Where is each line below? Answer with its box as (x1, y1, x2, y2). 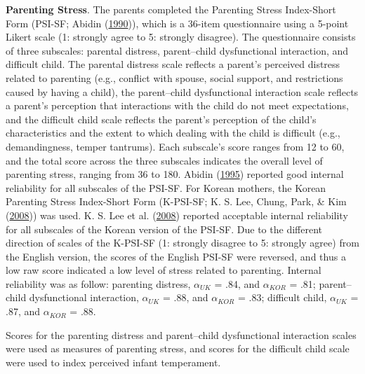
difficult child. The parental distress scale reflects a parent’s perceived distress (6, 57, 340, 71)
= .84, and (214, 276, 260, 291)
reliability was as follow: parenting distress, (6, 276, 191, 291)
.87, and (6, 304, 41, 319)
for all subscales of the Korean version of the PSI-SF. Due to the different (6, 221, 322, 236)
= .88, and (163, 290, 208, 305)
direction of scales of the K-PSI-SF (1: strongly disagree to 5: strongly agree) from (6, 235, 359, 250)
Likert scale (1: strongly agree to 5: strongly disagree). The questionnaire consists (6, 29, 356, 44)
